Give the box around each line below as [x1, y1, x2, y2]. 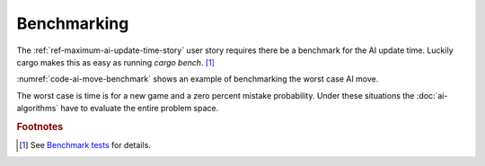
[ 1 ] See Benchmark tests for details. [19, 140, 152, 151]
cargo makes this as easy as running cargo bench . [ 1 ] [16, 57, 216, 67]
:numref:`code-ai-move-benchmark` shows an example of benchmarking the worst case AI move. [16, 74, 379, 84]
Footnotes [16, 120, 64, 133]
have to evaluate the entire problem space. [59, 103, 219, 114]
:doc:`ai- [416, 90, 448, 100]
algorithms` [16, 103, 59, 114]
